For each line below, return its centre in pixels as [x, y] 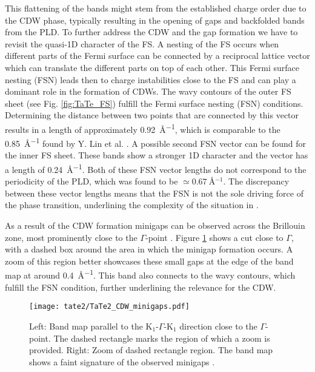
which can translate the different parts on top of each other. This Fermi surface [152, 67]
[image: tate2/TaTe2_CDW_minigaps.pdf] [109, 307]
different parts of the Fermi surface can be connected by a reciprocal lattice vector [157, 56]
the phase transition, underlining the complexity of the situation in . [132, 205]
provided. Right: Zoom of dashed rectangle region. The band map [151, 350]
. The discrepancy [256, 181]
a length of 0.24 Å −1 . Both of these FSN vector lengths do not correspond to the [156, 168]
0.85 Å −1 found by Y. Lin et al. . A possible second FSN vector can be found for [156, 142]
